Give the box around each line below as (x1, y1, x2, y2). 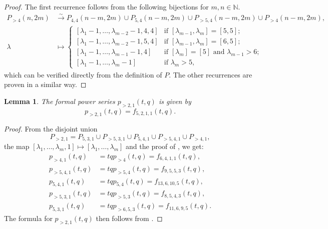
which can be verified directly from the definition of (4, 69, 162, 79)
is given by (158, 95, 191, 106)
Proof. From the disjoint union (4, 123, 98, 134)
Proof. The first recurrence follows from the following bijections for (4, 1, 209, 11)
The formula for (4, 213, 53, 223)
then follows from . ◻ (96, 213, 163, 223)
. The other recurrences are (169, 69, 252, 79)
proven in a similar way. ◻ (4, 79, 87, 89)
